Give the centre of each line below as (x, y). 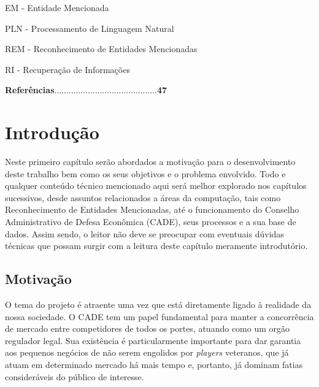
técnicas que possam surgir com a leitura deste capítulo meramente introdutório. (156, 246)
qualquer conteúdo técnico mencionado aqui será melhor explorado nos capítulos (156, 186)
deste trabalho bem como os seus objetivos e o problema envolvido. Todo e (145, 173)
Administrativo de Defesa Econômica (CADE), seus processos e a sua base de (151, 222)
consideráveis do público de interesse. (75, 376)
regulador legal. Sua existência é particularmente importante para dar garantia (153, 340)
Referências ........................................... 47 (86, 90)
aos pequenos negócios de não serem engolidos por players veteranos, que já (147, 352)
